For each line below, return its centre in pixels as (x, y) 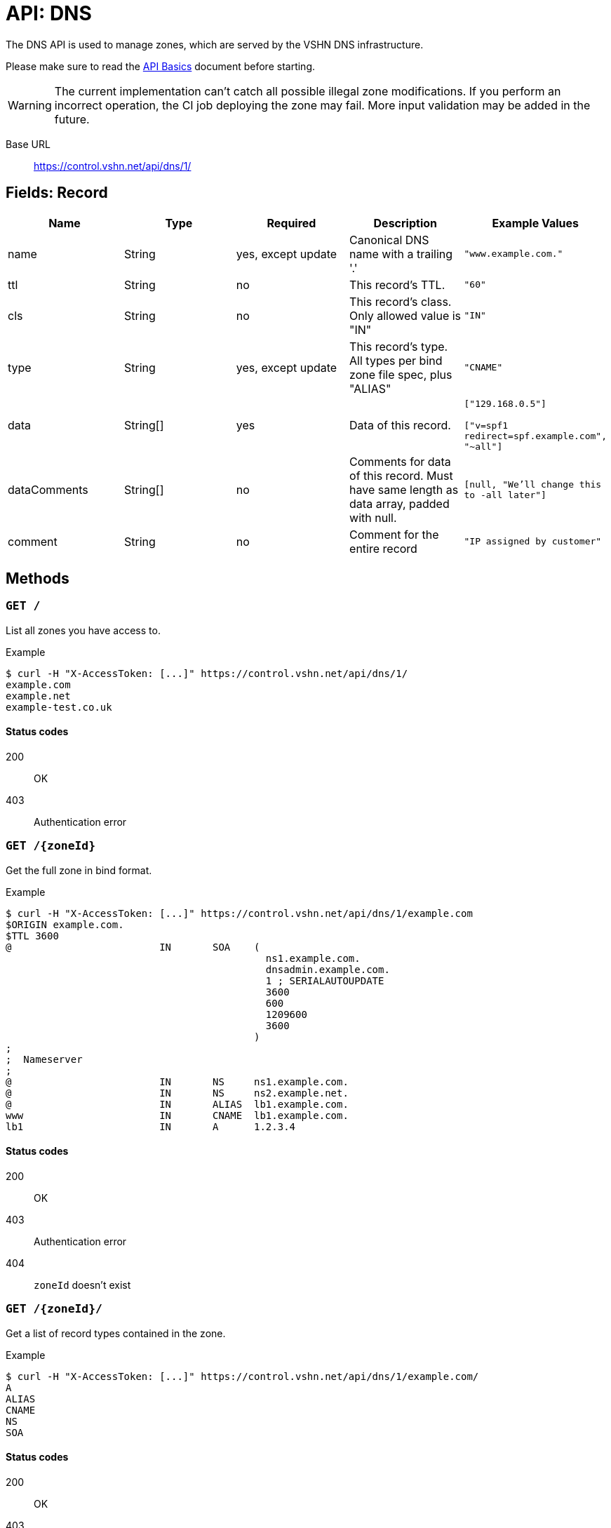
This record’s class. (401, 301)
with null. (373, 517)
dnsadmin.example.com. (328, 969)
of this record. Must (401, 475)
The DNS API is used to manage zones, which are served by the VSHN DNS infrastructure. (215, 44)
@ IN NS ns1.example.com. (177, 1081)
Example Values (536, 223)
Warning (30, 105)
